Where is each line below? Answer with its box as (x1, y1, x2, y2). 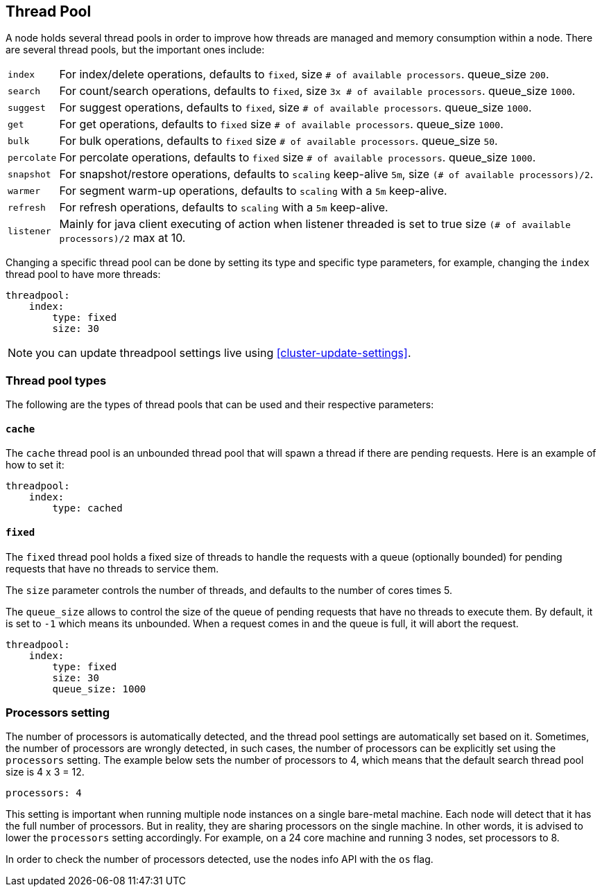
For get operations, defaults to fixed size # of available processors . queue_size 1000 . (59, 117, 504, 132)
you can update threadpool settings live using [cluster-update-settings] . (35, 346, 411, 360)
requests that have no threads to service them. (6, 562, 219, 575)
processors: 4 (6, 787, 82, 799)
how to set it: (6, 459, 64, 471)
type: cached (52, 502, 123, 514)
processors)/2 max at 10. (59, 231, 186, 245)
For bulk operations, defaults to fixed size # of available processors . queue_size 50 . (59, 134, 498, 148)
